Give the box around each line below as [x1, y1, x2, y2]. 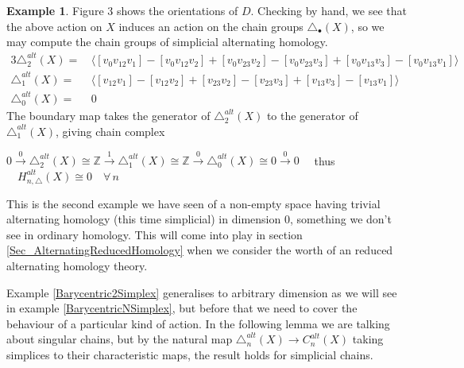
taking [352, 331, 384, 347]
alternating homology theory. [6, 258, 148, 274]
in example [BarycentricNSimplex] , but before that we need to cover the [6, 300, 358, 316]
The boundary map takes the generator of [6, 107, 211, 124]
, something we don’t [289, 211, 392, 227]
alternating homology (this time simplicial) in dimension [6, 211, 281, 227]
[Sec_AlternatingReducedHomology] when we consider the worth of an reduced [6, 242, 393, 258]
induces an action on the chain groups [118, 17, 304, 34]
